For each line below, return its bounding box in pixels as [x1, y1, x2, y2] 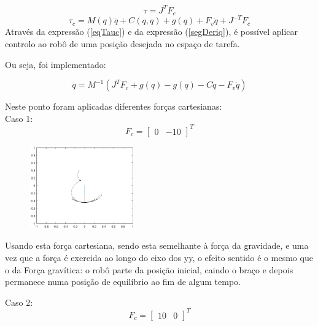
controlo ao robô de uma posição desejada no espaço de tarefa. [5, 37, 240, 50]
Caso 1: [5, 112, 33, 124]
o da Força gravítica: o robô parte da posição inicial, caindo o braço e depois [5, 263, 293, 276]
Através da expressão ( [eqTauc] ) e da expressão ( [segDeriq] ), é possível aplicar [5, 25, 298, 38]
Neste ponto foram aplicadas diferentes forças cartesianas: [5, 100, 222, 113]
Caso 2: [5, 295, 33, 308]
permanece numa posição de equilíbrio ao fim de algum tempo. [5, 275, 241, 288]
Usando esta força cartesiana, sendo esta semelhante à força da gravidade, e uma [5, 239, 309, 252]
